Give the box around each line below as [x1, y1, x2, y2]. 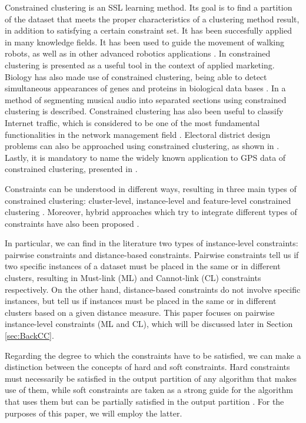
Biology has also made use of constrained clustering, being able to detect [5, 70, 267, 82]
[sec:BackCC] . [5, 329, 54, 342]
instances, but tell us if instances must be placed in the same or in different [5, 295, 277, 307]
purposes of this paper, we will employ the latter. [5, 407, 182, 419]
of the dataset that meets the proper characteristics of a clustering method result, [5, 12, 300, 25]
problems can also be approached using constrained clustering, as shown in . [5, 140, 280, 152]
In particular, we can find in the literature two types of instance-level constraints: [5, 237, 298, 249]
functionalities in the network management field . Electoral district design [5, 128, 271, 140]
